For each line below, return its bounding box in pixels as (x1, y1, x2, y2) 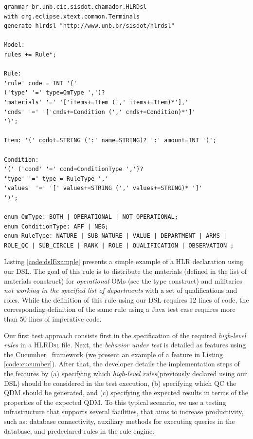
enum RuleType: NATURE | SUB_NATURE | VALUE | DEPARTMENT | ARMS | (4, 232, 227, 240)
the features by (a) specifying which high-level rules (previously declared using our (4, 368, 247, 378)
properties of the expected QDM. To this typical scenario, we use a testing (4, 397, 226, 407)
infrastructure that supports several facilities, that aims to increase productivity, (4, 406, 244, 417)
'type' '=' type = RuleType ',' (4, 175, 108, 182)
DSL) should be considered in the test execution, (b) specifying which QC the (4, 378, 236, 388)
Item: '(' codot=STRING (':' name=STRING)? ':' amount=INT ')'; (4, 137, 217, 144)
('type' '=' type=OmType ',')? (4, 89, 105, 96)
